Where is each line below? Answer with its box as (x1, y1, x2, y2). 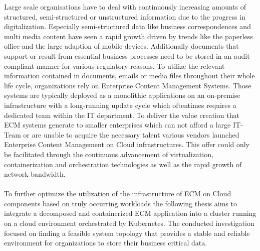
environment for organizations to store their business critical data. (4, 237, 207, 248)
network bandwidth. (4, 169, 66, 179)
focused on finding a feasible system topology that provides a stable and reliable (4, 227, 250, 238)
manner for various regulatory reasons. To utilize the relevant (36, 60, 225, 71)
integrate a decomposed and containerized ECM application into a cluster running (4, 208, 256, 218)
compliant (4, 60, 35, 71)
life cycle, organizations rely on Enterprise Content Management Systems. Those (4, 80, 251, 90)
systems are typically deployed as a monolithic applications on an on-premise (4, 90, 240, 100)
